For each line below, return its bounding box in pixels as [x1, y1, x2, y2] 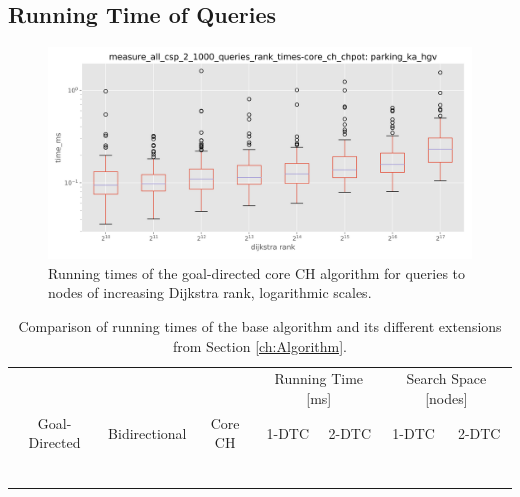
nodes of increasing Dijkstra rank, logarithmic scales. [48, 282, 372, 303]
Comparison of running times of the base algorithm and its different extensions [18, 315, 502, 336]
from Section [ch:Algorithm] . [173, 335, 347, 356]
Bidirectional [108, 422, 187, 443]
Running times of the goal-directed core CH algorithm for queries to [48, 262, 466, 283]
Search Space [406, 368, 487, 389]
